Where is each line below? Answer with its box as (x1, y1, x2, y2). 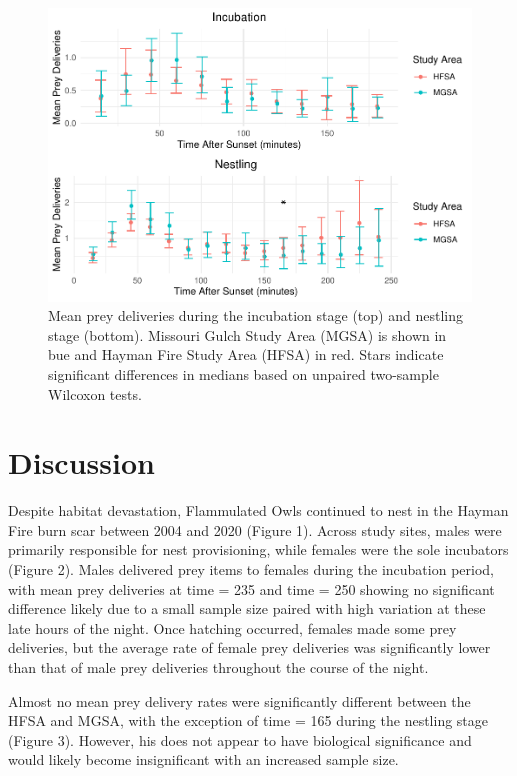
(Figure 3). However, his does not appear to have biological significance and (8, 729, 472, 750)
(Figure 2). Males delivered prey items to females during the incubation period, (8, 559, 494, 579)
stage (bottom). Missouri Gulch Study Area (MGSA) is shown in (48, 324, 447, 345)
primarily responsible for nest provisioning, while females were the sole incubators (8, 539, 509, 560)
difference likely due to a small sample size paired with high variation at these (8, 598, 486, 619)
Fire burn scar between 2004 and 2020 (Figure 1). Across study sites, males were (8, 519, 502, 540)
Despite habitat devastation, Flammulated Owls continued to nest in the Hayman (8, 500, 509, 521)
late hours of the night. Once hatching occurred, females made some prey (8, 617, 457, 638)
